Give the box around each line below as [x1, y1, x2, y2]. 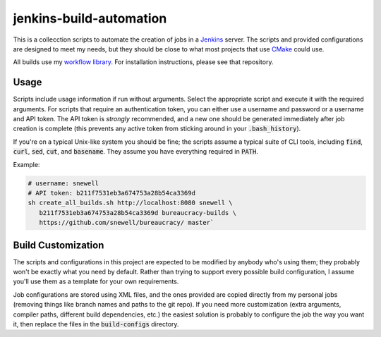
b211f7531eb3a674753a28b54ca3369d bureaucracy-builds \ [39, 209, 236, 216]
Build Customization [13, 239, 104, 251]
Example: [13, 160, 40, 168]
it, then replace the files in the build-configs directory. [13, 319, 179, 328]
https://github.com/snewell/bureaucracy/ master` [39, 219, 214, 227]
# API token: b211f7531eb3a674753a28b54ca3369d [28, 189, 195, 197]
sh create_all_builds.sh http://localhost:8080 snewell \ [28, 199, 233, 207]
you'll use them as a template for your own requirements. [13, 277, 179, 286]
